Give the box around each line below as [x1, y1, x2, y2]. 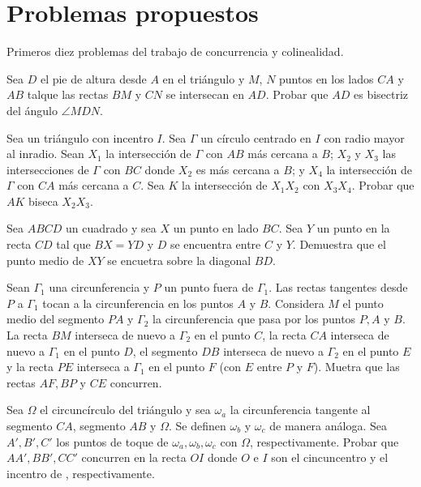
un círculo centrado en [200, 129, 311, 146]
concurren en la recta [81, 449, 187, 466]
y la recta [6, 358, 54, 375]
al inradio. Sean [6, 145, 84, 162]
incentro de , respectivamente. [6, 464, 155, 481]
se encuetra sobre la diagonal [107, 251, 251, 268]
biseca [28, 192, 58, 209]
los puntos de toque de [56, 433, 169, 450]
